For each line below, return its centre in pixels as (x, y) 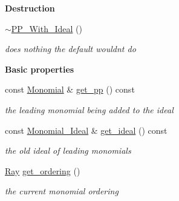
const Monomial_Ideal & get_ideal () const (86, 130)
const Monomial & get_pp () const (70, 89)
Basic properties (40, 69)
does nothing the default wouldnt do (70, 49)
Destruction (30, 8)
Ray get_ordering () (43, 170)
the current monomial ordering (62, 191)
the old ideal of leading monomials (68, 150)
